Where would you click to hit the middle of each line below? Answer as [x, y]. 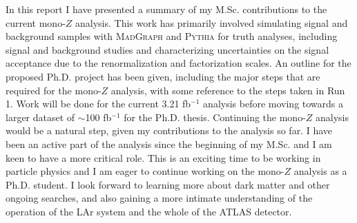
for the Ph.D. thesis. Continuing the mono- [215, 117]
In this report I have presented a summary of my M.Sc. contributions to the [166, 9]
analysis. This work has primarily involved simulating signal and [212, 22]
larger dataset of [40, 117]
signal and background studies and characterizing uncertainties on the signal [167, 49]
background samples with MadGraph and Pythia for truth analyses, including [172, 36]
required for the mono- [54, 90]
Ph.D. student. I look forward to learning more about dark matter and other [168, 184]
